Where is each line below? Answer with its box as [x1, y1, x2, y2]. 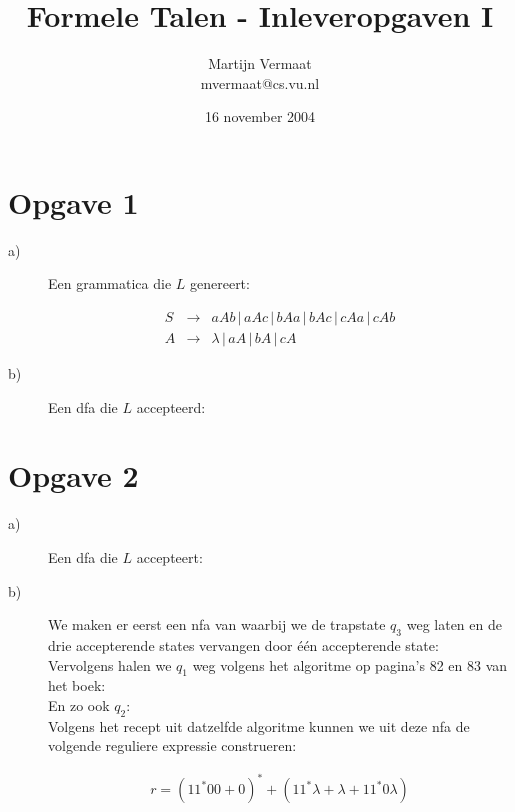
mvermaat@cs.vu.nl [200, 72, 320, 93]
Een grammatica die [48, 273, 172, 294]
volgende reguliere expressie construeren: [48, 735, 297, 756]
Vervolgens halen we [48, 654, 172, 675]
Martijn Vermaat [208, 53, 312, 74]
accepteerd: [136, 396, 206, 417]
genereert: [189, 273, 250, 294]
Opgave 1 [8, 181, 139, 222]
